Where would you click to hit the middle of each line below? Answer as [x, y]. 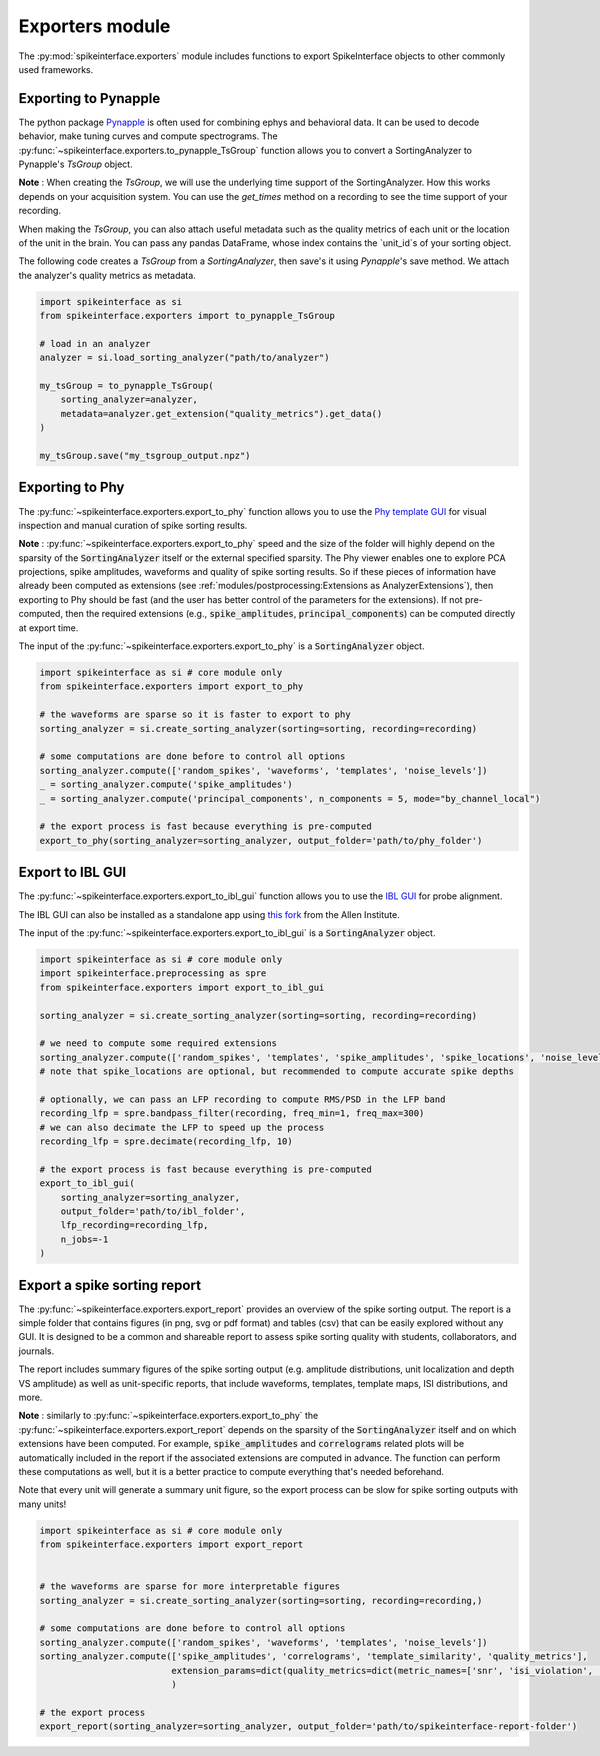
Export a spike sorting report [110, 1285]
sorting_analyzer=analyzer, [129, 399]
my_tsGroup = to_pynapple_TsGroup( [126, 386]
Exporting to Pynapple [89, 98]
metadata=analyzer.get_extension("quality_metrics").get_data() [221, 413]
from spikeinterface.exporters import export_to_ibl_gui [182, 987]
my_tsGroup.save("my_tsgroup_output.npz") [145, 456]
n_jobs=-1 [84, 1239]
